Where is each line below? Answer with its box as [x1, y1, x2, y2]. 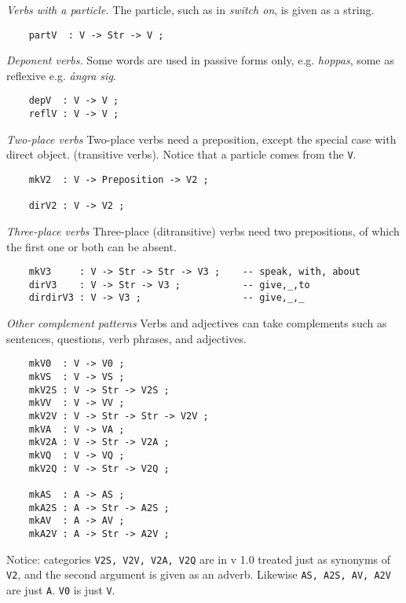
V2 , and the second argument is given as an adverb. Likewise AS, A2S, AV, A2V [6, 566, 391, 583]
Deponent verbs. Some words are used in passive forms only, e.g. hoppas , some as [6, 52, 394, 68]
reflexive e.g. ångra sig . [6, 67, 116, 83]
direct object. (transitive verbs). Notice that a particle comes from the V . [6, 146, 357, 163]
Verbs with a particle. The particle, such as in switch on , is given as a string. [6, 2, 375, 17]
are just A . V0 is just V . [6, 581, 115, 598]
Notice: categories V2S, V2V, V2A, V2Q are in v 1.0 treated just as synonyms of [6, 550, 391, 567]
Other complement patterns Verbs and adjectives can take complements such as [6, 315, 387, 331]
